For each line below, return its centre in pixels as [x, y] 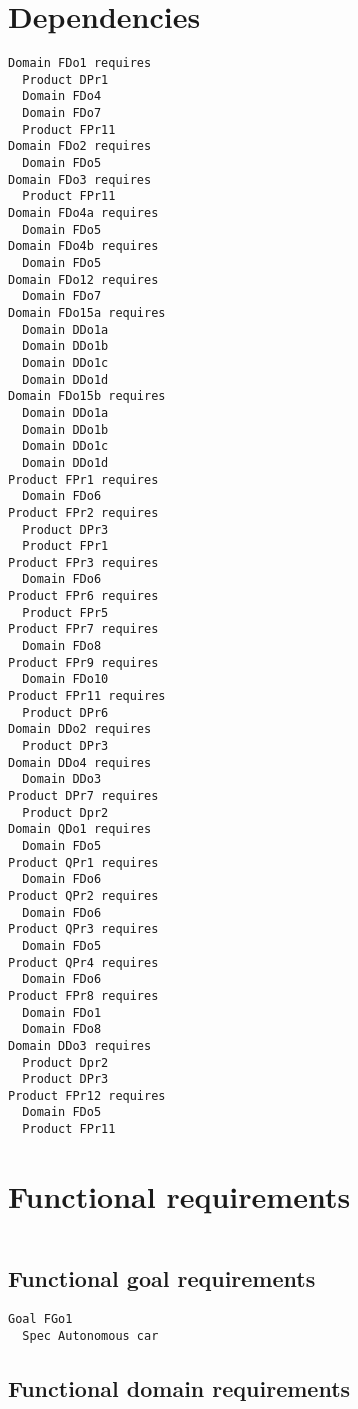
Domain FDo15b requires [87, 396]
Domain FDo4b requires [83, 246]
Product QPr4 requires [83, 962]
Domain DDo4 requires [80, 762]
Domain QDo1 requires [80, 829]
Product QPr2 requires [83, 895]
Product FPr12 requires [87, 1095]
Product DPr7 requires [83, 796]
